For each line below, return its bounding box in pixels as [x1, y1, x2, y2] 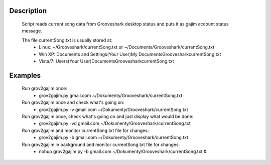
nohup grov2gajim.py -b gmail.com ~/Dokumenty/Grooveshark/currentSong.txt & [39, 148, 207, 154]
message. [22, 28, 42, 34]
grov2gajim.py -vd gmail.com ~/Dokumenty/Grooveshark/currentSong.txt [39, 120, 191, 126]
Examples [9, 71, 41, 79]
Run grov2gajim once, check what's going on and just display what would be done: [22, 113, 194, 119]
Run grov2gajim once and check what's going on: [22, 99, 125, 105]
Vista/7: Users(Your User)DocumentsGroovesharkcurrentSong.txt [39, 58, 174, 64]
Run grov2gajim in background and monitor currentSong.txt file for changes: [22, 141, 180, 147]
